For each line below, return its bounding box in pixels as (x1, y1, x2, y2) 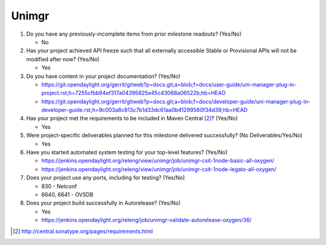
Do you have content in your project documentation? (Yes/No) (26, 73, 181, 80)
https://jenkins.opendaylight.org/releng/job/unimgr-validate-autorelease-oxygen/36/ (41, 217, 252, 224)
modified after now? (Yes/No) (26, 55, 100, 63)
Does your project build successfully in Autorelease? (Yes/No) (26, 200, 181, 207)
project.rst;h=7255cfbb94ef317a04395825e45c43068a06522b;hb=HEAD (41, 90, 226, 97)
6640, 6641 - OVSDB (41, 191, 94, 198)
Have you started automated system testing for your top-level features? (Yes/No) (26, 149, 228, 156)
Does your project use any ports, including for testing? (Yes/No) (26, 174, 185, 181)
